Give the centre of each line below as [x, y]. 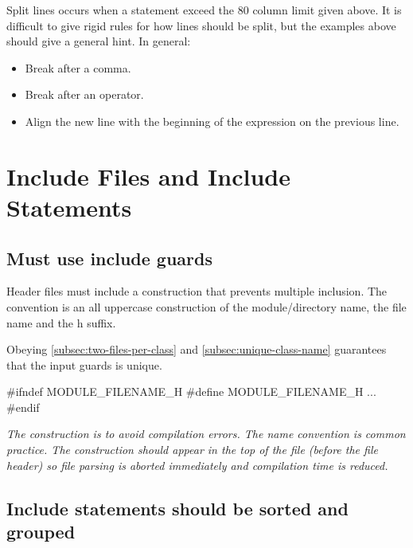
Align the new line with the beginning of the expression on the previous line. [212, 121]
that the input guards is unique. [84, 364]
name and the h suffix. [61, 322]
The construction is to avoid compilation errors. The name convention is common [206, 434]
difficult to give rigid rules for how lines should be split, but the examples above [201, 25]
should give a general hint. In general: [99, 41]
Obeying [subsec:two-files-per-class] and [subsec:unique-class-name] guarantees [197, 349]
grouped [41, 532]
